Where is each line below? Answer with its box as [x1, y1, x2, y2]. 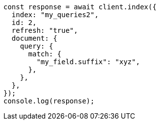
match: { [28, 50, 62, 58]
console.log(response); [3, 97, 95, 105]
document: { [11, 34, 57, 42]
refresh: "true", [11, 26, 78, 34]
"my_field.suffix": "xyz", [36, 58, 140, 66]
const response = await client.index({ [3, 3, 157, 11]
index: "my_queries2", [11, 11, 99, 19]
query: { [20, 42, 53, 50]
